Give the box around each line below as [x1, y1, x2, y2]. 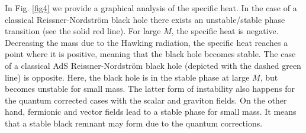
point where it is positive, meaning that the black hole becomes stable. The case [5, 48, 296, 60]
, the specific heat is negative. [171, 25, 279, 37]
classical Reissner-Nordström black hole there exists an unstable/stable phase [5, 13, 285, 25]
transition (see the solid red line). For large [5, 25, 161, 37]
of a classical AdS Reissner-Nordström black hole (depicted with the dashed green [5, 59, 301, 71]
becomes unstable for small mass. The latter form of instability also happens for [5, 82, 295, 95]
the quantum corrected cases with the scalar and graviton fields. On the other [5, 94, 287, 106]
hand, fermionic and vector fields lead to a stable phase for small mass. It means [5, 105, 297, 118]
